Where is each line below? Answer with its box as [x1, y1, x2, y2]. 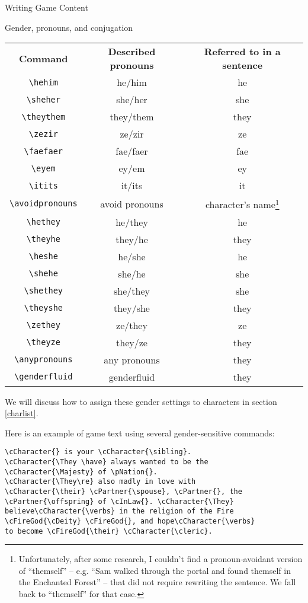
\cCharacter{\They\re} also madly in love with [5, 477, 196, 486]
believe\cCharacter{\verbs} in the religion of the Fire [5, 507, 234, 516]
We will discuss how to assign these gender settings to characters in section [5, 395, 277, 407]
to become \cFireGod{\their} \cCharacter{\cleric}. [5, 527, 213, 535]
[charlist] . [5, 407, 38, 419]
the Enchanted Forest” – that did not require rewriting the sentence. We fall [18, 576, 296, 588]
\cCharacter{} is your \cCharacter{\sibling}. [5, 448, 191, 457]
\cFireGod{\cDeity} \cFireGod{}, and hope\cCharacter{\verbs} [5, 516, 255, 525]
